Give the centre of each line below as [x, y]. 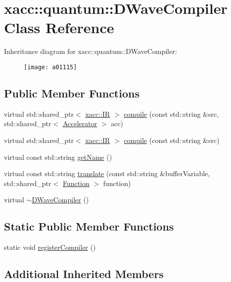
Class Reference [59, 27]
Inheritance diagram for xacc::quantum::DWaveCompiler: [91, 51]
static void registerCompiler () [50, 247]
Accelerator [80, 123]
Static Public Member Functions [89, 226]
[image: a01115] [50, 67]
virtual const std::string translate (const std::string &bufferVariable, [107, 173]
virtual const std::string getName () [58, 157]
